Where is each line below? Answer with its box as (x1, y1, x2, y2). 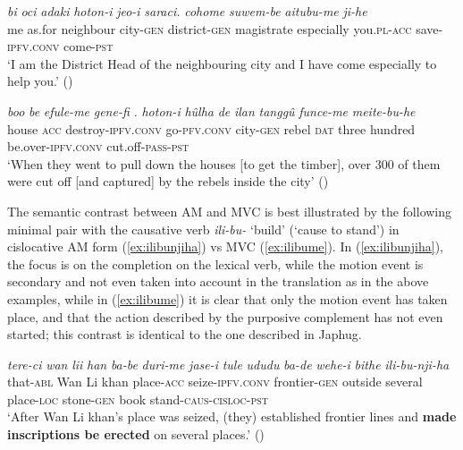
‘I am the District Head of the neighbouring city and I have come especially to (7, 54, 437, 72)
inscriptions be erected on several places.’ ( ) (7, 425, 265, 444)
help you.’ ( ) (7, 72, 73, 90)
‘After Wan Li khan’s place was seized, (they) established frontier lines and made (7, 407, 457, 426)
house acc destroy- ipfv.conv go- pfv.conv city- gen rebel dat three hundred (7, 119, 416, 138)
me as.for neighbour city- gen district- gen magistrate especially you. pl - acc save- (7, 19, 443, 38)
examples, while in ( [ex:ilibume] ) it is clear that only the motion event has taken (7, 289, 448, 308)
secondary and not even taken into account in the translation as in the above (7, 272, 429, 291)
